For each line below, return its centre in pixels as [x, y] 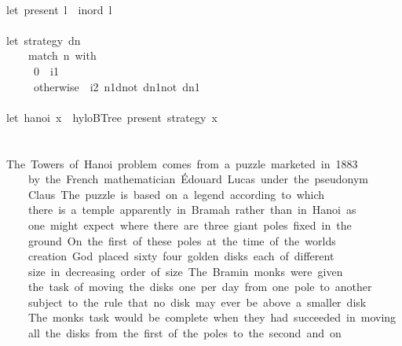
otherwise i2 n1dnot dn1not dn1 [117, 86]
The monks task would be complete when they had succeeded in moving [212, 317]
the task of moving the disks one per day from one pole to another [200, 287]
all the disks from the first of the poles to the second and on [185, 333]
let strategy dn [43, 40]
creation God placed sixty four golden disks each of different [181, 256]
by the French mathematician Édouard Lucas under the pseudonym [198, 179]
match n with [62, 55]
